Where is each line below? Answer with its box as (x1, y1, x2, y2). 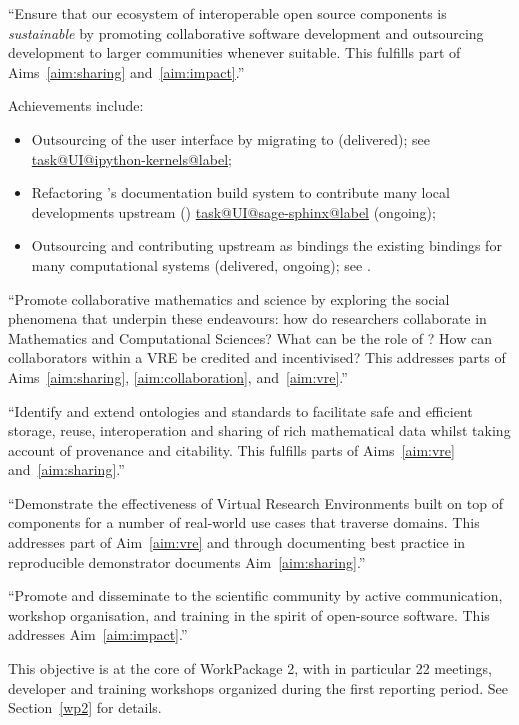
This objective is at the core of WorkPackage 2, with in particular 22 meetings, (8, 658, 492, 679)
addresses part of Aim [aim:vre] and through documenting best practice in (8, 532, 466, 553)
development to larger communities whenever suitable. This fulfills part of (8, 42, 461, 63)
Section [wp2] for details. (8, 697, 162, 718)
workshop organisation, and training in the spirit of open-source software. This (8, 604, 490, 625)
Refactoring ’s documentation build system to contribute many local (31, 182, 450, 203)
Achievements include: (8, 95, 144, 116)
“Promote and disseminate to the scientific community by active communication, (8, 585, 503, 606)
